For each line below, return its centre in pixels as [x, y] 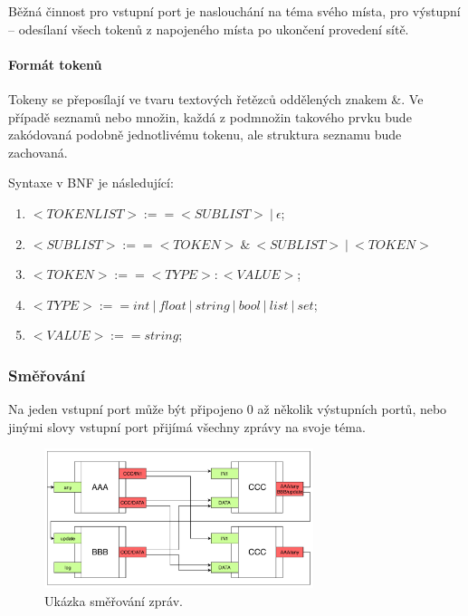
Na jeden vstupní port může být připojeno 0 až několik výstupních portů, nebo [228, 409]
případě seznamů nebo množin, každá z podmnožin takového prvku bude [210, 116]
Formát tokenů [55, 64]
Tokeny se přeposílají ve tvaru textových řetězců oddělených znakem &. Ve [216, 98]
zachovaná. [38, 152]
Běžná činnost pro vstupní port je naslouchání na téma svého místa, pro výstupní [234, 11]
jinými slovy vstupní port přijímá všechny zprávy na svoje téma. [187, 426]
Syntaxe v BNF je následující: [91, 183]
